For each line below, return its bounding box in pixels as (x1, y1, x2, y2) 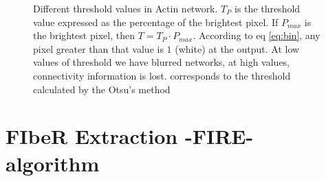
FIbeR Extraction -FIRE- (6, 122, 254, 150)
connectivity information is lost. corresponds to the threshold (33, 68, 291, 82)
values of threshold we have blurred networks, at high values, (33, 55, 290, 69)
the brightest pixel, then (33, 28, 135, 43)
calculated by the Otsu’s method (33, 82, 171, 96)
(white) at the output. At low (175, 41, 300, 56)
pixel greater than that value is (33, 41, 164, 56)
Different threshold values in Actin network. (33, 1, 218, 15)
